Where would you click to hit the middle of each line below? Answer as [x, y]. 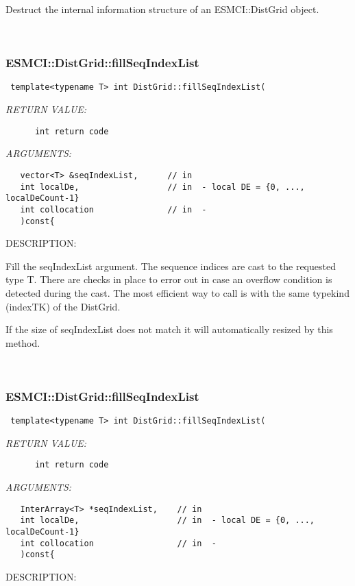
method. [23, 342]
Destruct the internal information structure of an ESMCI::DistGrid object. [162, 9]
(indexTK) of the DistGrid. [63, 306]
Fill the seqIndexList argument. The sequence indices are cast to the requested [171, 266]
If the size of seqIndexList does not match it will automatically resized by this [169, 329]
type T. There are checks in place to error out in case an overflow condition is [169, 279]
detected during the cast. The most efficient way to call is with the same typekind [177, 292]
